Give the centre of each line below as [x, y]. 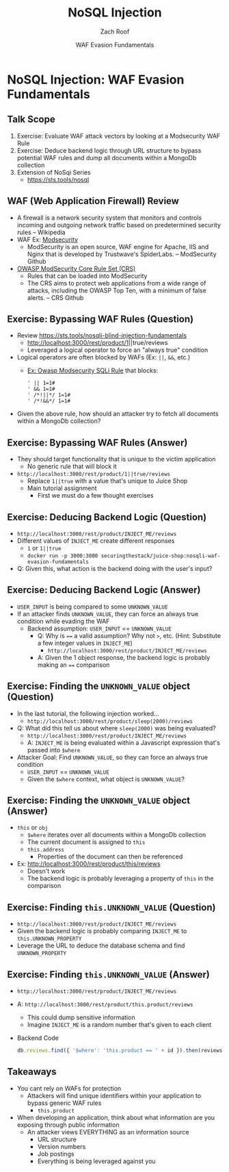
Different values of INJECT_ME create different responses [96, 541]
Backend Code [38, 1038]
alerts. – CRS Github [55, 297]
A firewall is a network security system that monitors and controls [109, 218]
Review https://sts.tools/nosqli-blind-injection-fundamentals [102, 335]
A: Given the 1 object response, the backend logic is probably [124, 657]
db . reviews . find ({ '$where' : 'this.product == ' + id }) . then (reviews [120, 1051]
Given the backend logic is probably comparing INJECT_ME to [102, 931]
